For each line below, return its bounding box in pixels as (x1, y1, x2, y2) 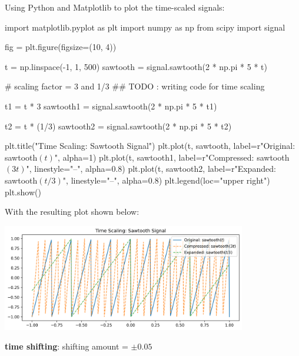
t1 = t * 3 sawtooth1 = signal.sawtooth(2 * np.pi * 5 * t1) (5, 99, 217, 112)
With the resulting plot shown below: (5, 205, 139, 218)
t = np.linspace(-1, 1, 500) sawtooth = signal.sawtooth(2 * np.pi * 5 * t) (5, 60, 267, 72)
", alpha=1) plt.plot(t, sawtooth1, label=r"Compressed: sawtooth (54, 151, 290, 163)
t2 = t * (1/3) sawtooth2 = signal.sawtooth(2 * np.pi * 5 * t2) (5, 119, 232, 132)
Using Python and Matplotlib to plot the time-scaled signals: (5, 1, 225, 13)
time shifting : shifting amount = (5, 340, 128, 352)
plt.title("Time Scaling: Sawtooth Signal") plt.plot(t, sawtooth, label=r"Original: (5, 139, 295, 152)
